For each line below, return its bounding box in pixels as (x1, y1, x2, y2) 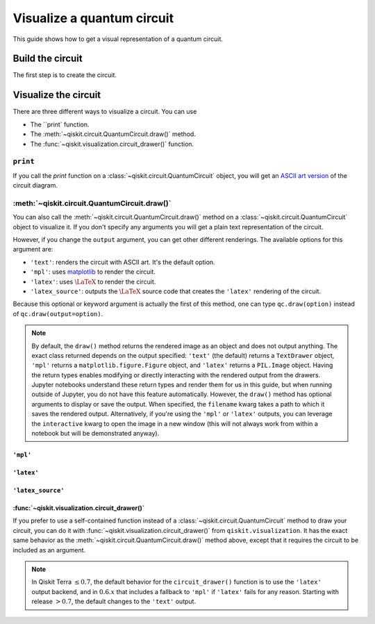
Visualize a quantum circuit (12, 10, 174, 26)
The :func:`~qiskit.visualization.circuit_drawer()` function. (30, 140, 194, 148)
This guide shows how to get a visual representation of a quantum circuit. (12, 35, 224, 43)
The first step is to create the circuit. (12, 71, 117, 79)
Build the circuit (12, 53, 83, 65)
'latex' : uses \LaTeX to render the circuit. (30, 277, 156, 286)
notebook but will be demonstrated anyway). (31, 429, 160, 438)
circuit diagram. (12, 181, 58, 190)
